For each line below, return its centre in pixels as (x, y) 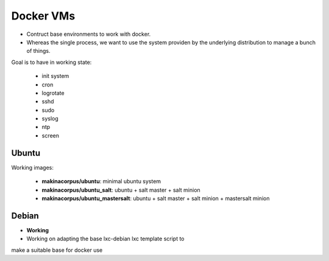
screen (51, 135)
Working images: (33, 167)
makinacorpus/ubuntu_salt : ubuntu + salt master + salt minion (121, 190)
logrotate (53, 93)
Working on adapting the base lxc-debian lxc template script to (106, 239)
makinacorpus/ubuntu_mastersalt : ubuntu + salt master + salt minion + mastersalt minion (156, 198)
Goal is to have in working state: (51, 62)
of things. (39, 51)
